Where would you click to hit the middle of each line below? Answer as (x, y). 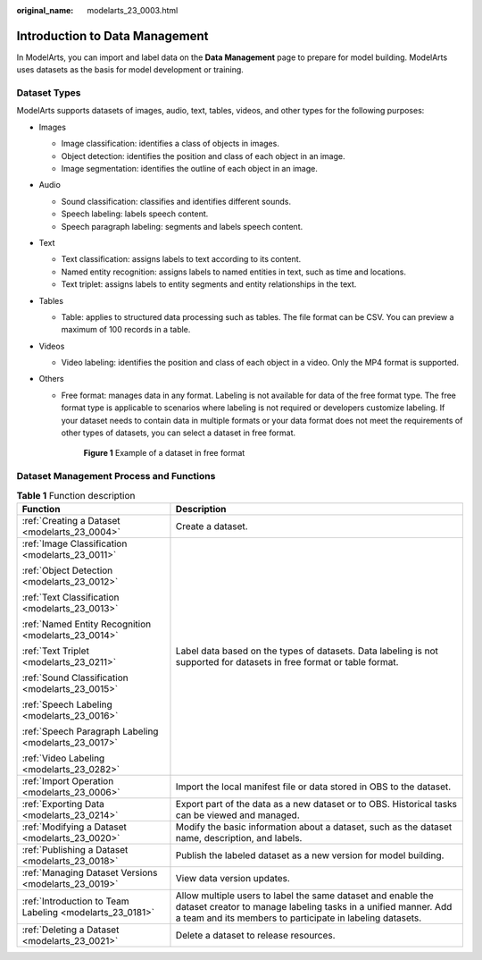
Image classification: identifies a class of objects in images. (170, 144)
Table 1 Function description (76, 495)
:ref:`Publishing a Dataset (75, 849)
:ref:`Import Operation (68, 780)
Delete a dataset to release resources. (255, 935)
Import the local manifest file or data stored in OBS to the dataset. (313, 787)
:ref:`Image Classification (75, 543)
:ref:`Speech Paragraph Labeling (90, 731)
